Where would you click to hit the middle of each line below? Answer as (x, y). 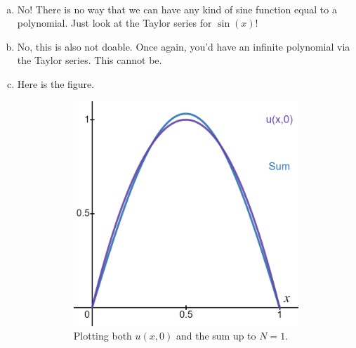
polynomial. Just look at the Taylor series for (114, 23)
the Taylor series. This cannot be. (90, 60)
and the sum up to (216, 336)
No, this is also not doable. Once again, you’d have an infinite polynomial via (184, 46)
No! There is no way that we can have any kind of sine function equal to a (177, 9)
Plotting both (103, 336)
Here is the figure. (56, 83)
